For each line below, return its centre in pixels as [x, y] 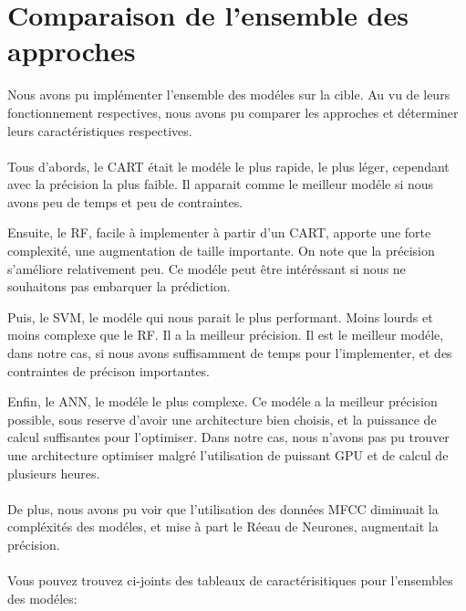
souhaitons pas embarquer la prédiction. [119, 286]
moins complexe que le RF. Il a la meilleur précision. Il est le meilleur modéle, [226, 335]
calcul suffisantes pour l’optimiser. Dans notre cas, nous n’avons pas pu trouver [228, 437]
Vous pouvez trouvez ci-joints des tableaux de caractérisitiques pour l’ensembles [230, 580]
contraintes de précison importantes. [109, 370]
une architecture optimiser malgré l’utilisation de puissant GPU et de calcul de [228, 455]
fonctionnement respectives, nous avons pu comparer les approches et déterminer [233, 112]
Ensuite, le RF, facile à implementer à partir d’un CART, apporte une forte [219, 232]
